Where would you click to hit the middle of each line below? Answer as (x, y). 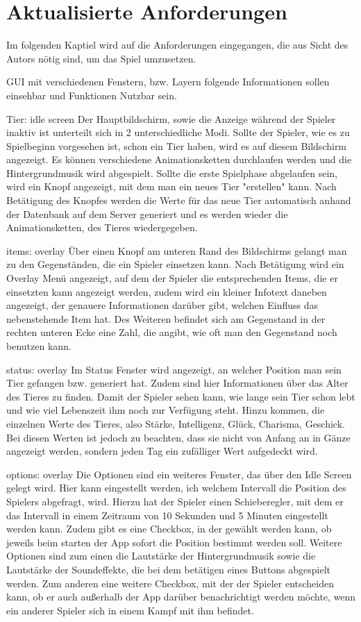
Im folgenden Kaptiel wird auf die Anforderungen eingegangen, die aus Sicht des (177, 45)
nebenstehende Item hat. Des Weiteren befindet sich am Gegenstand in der (166, 318)
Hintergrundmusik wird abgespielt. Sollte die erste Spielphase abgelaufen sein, (172, 173)
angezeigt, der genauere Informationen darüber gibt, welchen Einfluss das (162, 305)
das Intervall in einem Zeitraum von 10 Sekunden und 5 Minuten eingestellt (167, 515)
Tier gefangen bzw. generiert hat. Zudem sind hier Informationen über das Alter (177, 383)
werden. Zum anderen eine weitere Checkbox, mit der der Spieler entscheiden (170, 583)
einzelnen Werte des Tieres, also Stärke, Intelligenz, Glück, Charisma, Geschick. (176, 423)
